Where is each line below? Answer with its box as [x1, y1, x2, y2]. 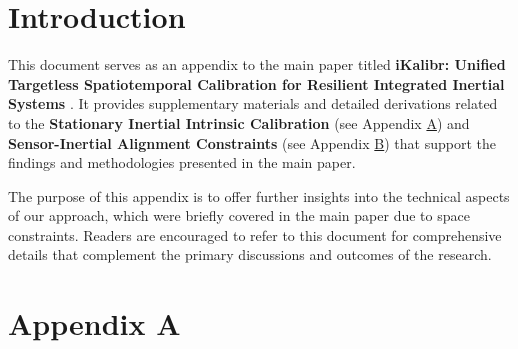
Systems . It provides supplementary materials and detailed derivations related [8, 93, 498, 114]
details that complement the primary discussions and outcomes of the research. [8, 244, 492, 265]
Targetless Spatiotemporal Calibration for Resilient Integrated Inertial [8, 73, 505, 94]
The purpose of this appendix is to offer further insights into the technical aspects [8, 185, 510, 206]
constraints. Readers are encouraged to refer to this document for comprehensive [8, 224, 502, 245]
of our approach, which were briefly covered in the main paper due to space [8, 205, 470, 226]
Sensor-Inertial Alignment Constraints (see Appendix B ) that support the [8, 132, 496, 153]
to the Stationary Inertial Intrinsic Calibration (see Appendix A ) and [8, 112, 470, 133]
